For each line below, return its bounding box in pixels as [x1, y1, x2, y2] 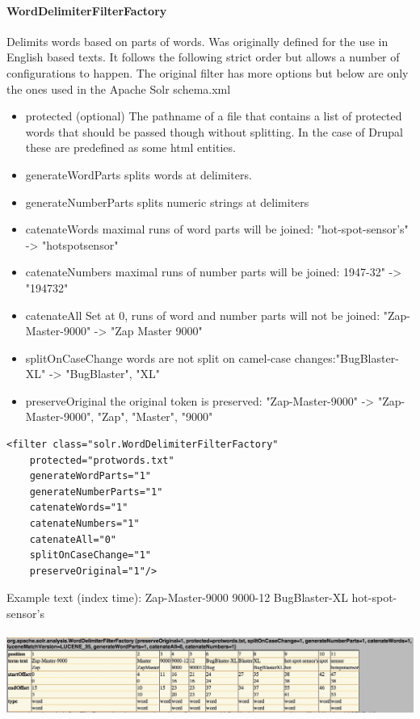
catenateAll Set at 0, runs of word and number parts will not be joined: [25, 306, 380, 323]
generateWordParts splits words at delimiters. [25, 166, 252, 183]
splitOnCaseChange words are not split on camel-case [25, 349, 292, 366]
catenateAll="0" [29, 533, 117, 545]
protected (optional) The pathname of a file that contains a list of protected [25, 107, 402, 124]
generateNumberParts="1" [29, 486, 163, 498]
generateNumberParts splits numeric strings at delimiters [25, 193, 309, 210]
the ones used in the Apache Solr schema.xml [6, 80, 231, 97]
